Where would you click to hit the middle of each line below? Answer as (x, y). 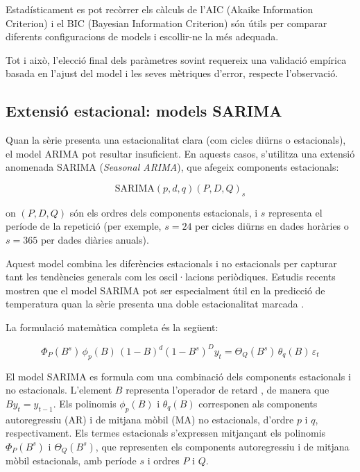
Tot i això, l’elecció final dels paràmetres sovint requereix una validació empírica (176, 59)
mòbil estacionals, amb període (71, 461)
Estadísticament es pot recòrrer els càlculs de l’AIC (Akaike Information (160, 9)
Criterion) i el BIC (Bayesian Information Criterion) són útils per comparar (166, 23)
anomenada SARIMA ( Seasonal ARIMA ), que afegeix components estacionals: (172, 167)
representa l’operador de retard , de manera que (228, 390)
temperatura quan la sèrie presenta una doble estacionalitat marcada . (155, 304)
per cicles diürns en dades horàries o (272, 226)
